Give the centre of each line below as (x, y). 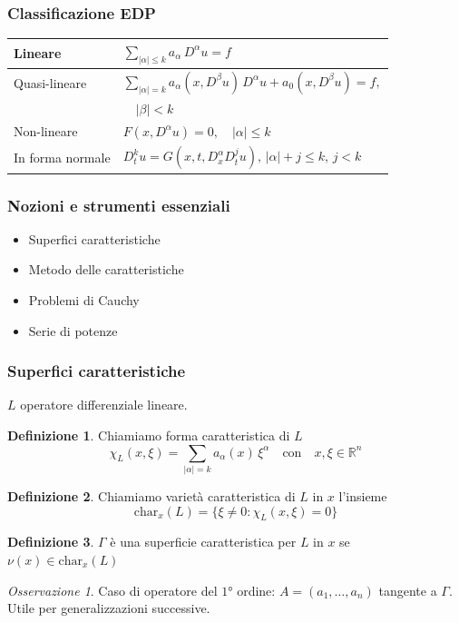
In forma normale (62, 157)
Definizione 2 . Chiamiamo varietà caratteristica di (151, 496)
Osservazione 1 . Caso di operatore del (112, 590)
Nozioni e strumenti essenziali (119, 205)
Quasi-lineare (50, 82)
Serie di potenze (73, 330)
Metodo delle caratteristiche (106, 269)
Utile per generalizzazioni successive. (109, 608)
